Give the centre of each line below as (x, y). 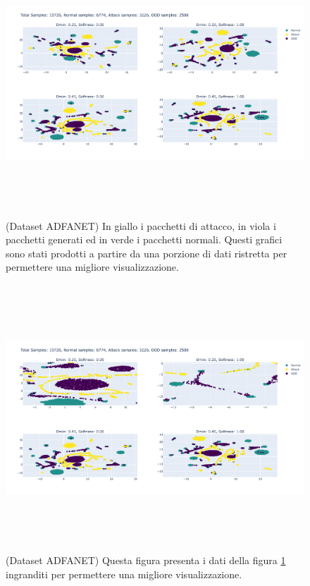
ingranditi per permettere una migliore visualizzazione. (124, 574)
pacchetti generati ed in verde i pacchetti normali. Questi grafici (144, 239)
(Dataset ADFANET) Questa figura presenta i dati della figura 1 (146, 560)
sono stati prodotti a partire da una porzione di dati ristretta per (147, 253)
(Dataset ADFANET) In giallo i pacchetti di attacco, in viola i (141, 225)
